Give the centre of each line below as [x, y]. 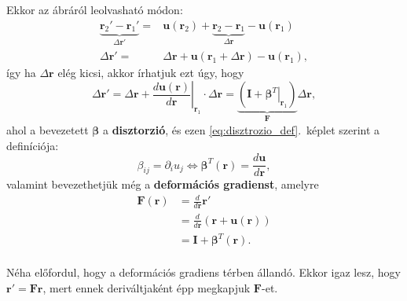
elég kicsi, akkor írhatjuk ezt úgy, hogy [151, 72]
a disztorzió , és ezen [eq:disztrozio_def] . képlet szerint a [241, 129]
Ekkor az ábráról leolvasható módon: [95, 9]
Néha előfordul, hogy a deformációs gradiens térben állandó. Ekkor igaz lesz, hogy [203, 272]
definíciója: [33, 145]
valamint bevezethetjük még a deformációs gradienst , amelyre [163, 184]
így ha [21, 72]
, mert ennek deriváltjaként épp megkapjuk [147, 287]
